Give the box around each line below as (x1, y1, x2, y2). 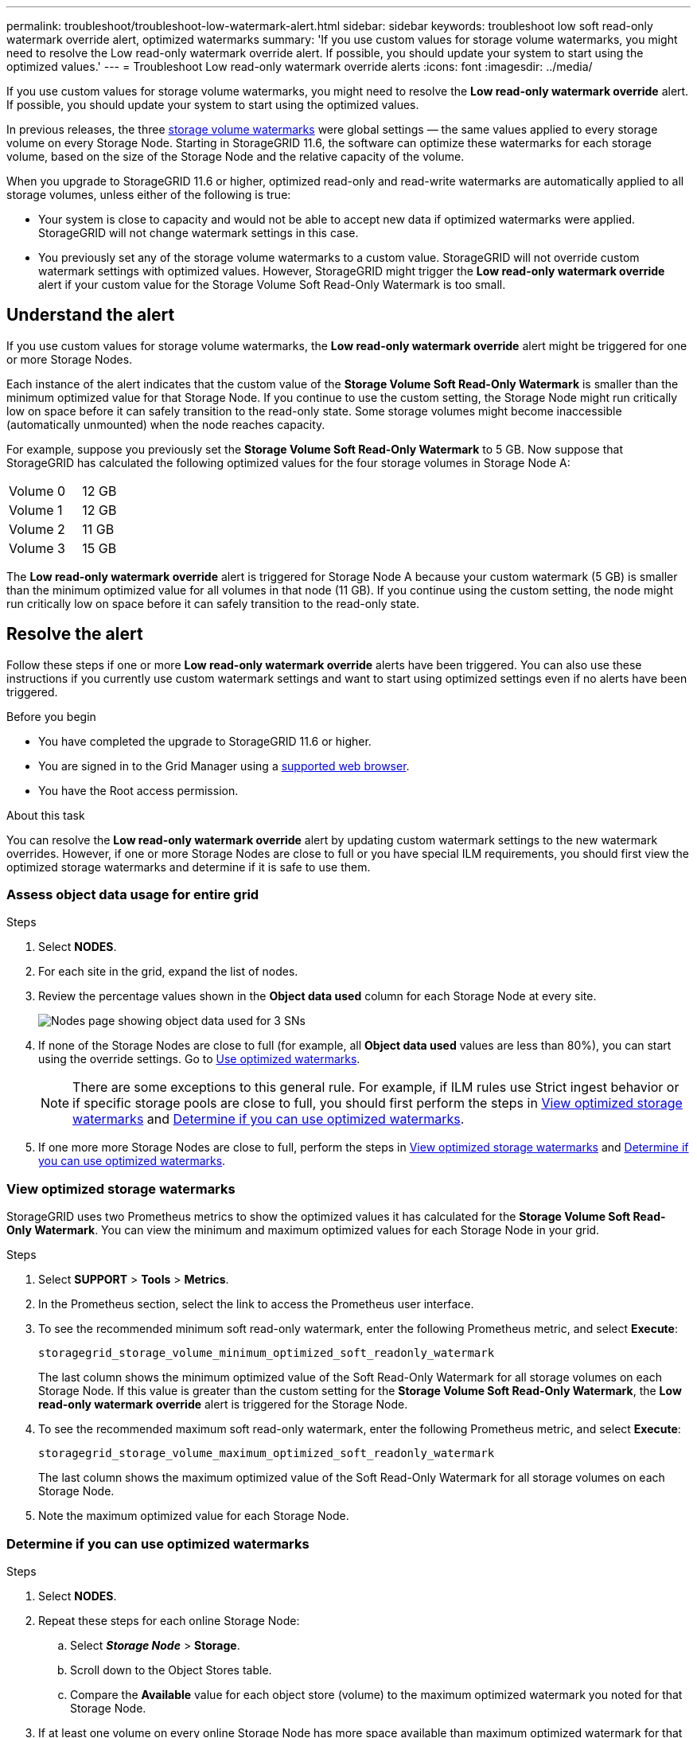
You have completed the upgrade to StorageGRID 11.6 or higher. (38, 734, 372, 748)
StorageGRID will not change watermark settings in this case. (38, 226, 359, 240)
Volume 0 (9, 482, 66, 499)
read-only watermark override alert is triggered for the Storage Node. (38, 1397, 408, 1412)
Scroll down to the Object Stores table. (70, 1662, 272, 1677)
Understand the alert (6, 305, 175, 325)
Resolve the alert (6, 624, 143, 645)
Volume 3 (9, 540, 65, 556)
